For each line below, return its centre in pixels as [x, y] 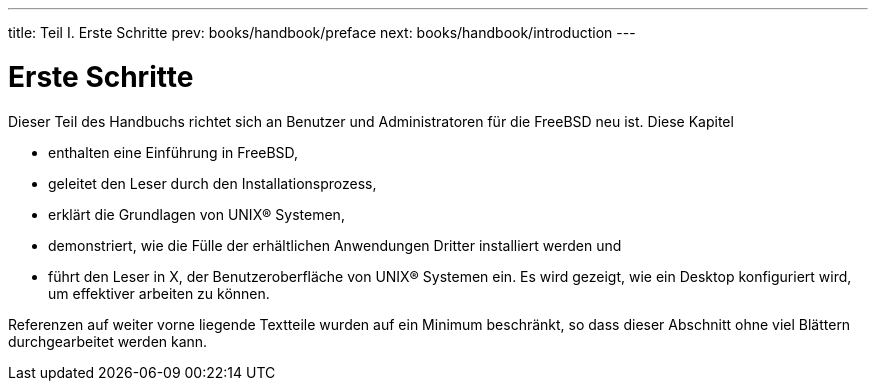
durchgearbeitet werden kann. [108, 341]
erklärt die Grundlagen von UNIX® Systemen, [196, 214]
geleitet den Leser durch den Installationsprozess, [212, 183]
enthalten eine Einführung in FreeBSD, [173, 152]
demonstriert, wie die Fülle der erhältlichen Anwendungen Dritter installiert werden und [335, 245]
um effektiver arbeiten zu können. [159, 293]
